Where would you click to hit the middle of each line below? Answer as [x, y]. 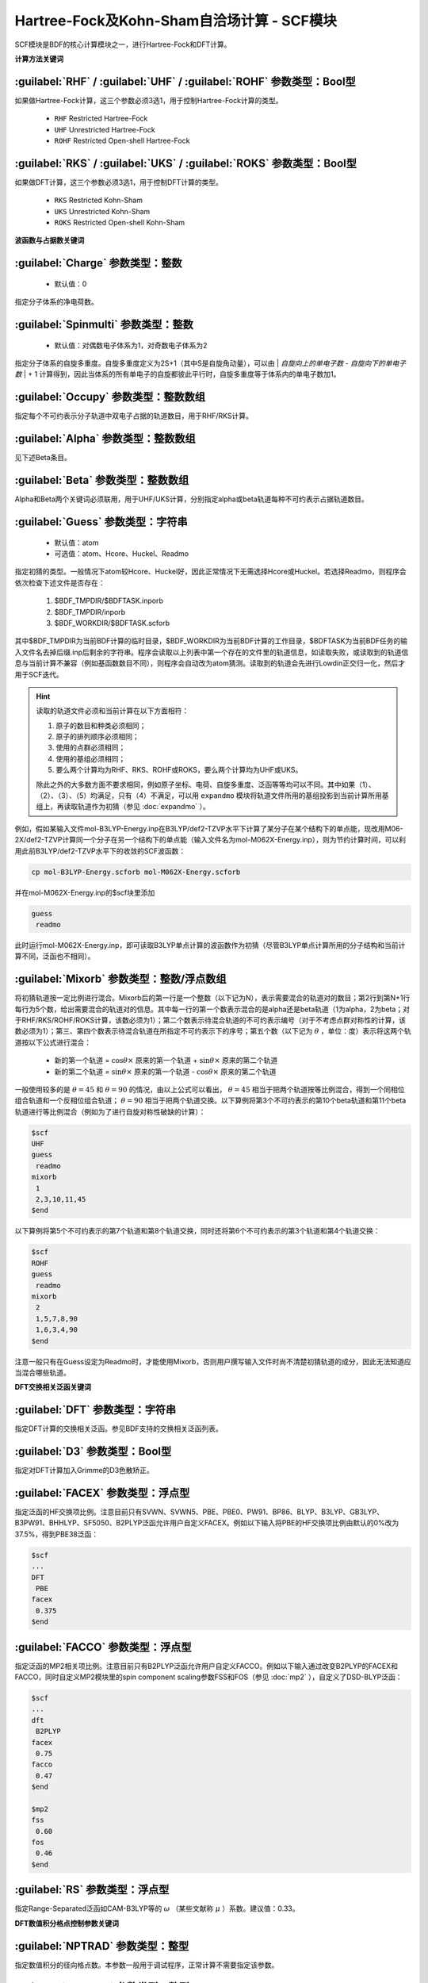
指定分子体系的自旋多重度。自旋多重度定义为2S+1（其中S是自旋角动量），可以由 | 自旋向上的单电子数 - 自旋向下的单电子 [210, 363]
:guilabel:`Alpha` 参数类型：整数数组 [105, 439]
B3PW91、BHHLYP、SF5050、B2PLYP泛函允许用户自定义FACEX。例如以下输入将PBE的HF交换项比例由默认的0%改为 [207, 1523]
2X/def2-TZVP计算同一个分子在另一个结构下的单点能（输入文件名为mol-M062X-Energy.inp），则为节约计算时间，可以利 [210, 840]
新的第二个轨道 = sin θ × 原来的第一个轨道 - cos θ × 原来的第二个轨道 [165, 1072]
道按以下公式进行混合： [53, 1042]
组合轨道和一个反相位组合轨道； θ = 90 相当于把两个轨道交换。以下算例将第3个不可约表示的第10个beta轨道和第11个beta [210, 1101]
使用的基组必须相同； [91, 758]
